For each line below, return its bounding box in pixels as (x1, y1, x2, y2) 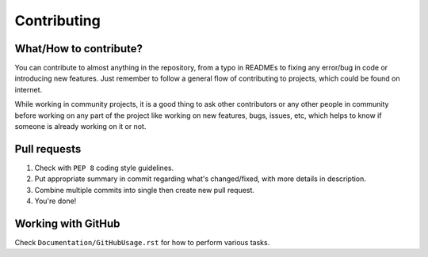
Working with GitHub (14, 217, 120, 230)
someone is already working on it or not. (14, 122, 147, 131)
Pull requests (14, 142, 82, 156)
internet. (14, 85, 43, 94)
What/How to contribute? (14, 42, 143, 55)
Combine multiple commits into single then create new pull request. (34, 185, 255, 195)
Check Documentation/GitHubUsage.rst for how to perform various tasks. (14, 238, 270, 247)
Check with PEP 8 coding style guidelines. (34, 163, 174, 172)
